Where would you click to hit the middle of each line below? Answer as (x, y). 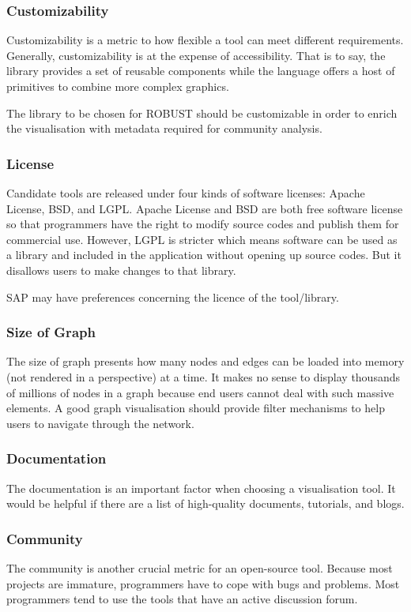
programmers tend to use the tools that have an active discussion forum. (182, 599)
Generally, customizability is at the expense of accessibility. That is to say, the (196, 55)
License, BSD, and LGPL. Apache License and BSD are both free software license (205, 208)
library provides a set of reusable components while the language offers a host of (201, 71)
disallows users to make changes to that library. (121, 270)
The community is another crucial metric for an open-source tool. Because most (200, 567)
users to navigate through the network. (100, 423)
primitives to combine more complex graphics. (118, 86)
